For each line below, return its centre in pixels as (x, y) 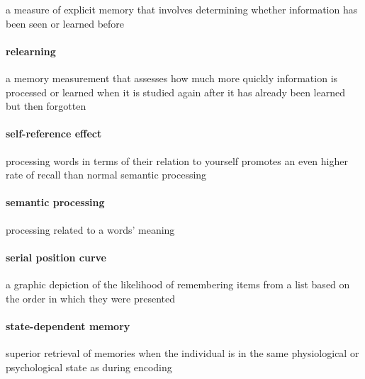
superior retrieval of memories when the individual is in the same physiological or (182, 352)
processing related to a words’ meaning (90, 229)
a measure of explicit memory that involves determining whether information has (182, 9)
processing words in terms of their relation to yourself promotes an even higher (177, 160)
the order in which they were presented (90, 298)
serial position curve (56, 257)
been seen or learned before (65, 23)
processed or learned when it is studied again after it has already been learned (175, 92)
